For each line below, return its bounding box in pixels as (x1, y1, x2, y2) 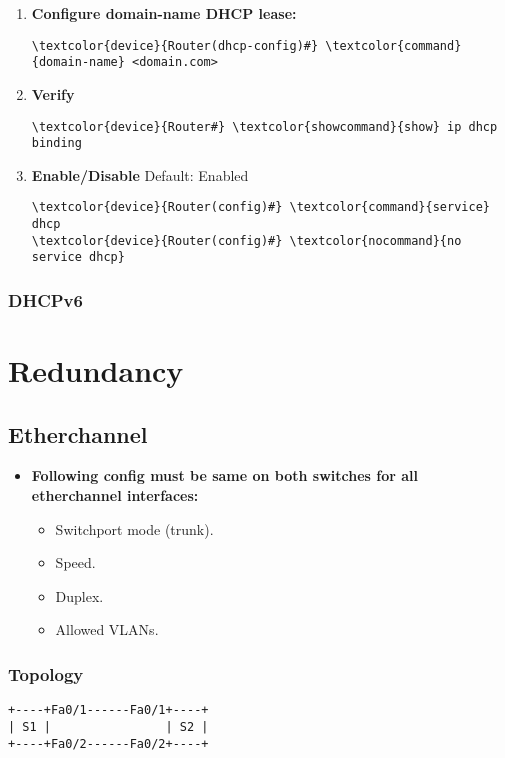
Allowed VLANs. (55, 619, 159, 640)
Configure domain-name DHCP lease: (31, 3, 297, 23)
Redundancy (8, 350, 184, 391)
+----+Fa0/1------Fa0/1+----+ (8, 703, 209, 718)
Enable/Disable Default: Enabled (31, 164, 249, 185)
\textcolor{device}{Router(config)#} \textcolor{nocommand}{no (31, 233, 462, 248)
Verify (31, 83, 75, 104)
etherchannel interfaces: (31, 485, 199, 506)
